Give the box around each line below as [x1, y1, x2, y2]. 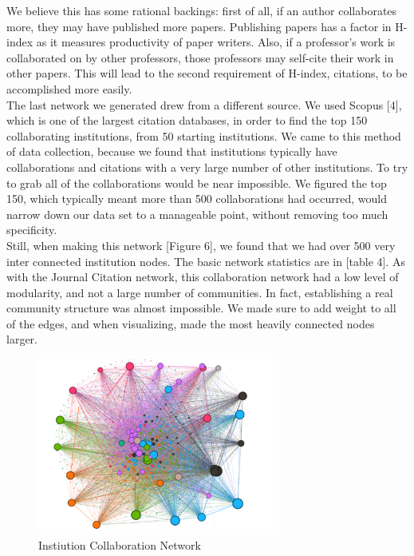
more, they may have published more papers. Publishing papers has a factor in [6, 18, 392, 34]
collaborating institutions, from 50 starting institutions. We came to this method [6, 127, 401, 144]
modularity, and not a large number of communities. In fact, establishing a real [6, 284, 393, 300]
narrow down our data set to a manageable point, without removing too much [6, 205, 388, 222]
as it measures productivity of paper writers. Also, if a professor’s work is [36, 34, 396, 50]
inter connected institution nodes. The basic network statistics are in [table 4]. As [6, 252, 405, 269]
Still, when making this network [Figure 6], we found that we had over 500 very [6, 236, 396, 253]
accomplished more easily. [6, 80, 132, 97]
